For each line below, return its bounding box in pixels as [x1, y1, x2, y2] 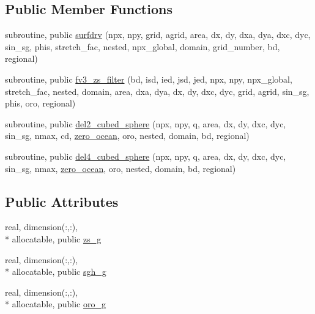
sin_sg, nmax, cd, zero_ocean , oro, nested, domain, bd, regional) [5, 129, 250, 142]
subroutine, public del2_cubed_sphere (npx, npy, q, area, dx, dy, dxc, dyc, [5, 117, 286, 130]
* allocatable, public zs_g [5, 232, 102, 245]
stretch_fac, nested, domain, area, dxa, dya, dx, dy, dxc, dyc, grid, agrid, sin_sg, [5, 84, 309, 97]
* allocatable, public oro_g [5, 297, 106, 310]
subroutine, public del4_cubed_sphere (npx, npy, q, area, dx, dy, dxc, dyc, [5, 149, 286, 162]
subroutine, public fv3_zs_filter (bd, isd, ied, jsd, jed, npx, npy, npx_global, [5, 72, 292, 85]
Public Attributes [5, 192, 119, 211]
